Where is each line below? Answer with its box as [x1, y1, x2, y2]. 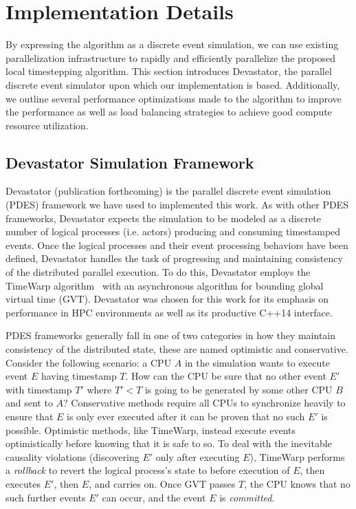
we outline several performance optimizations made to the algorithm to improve [5, 91, 342, 105]
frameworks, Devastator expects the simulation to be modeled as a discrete [5, 210, 321, 225]
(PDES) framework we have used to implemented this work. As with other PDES [5, 197, 348, 212]
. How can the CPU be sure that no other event [125, 369, 326, 383]
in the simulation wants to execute [184, 355, 330, 369]
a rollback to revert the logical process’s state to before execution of [5, 463, 290, 477]
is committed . [219, 490, 275, 504]
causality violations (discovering [5, 449, 140, 464]
